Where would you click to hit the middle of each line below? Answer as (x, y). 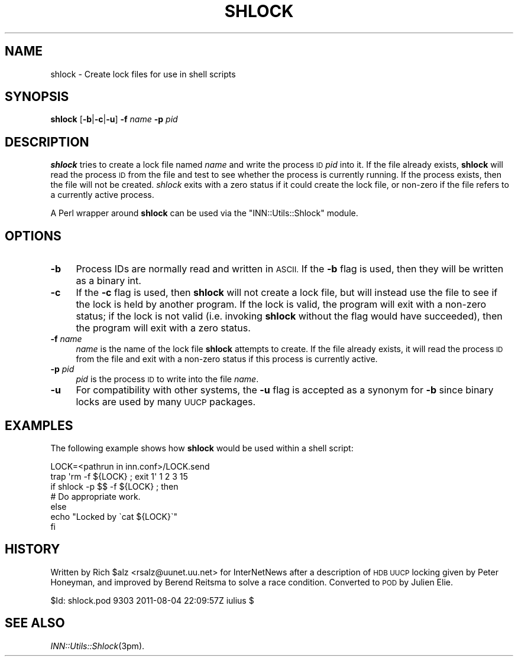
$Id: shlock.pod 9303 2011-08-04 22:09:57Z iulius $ (152, 600)
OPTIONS (33, 236)
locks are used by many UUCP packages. (166, 402)
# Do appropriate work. (95, 496)
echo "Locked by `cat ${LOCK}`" (114, 516)
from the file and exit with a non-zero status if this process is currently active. (227, 359)
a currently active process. (102, 195)
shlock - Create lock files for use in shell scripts (143, 74)
